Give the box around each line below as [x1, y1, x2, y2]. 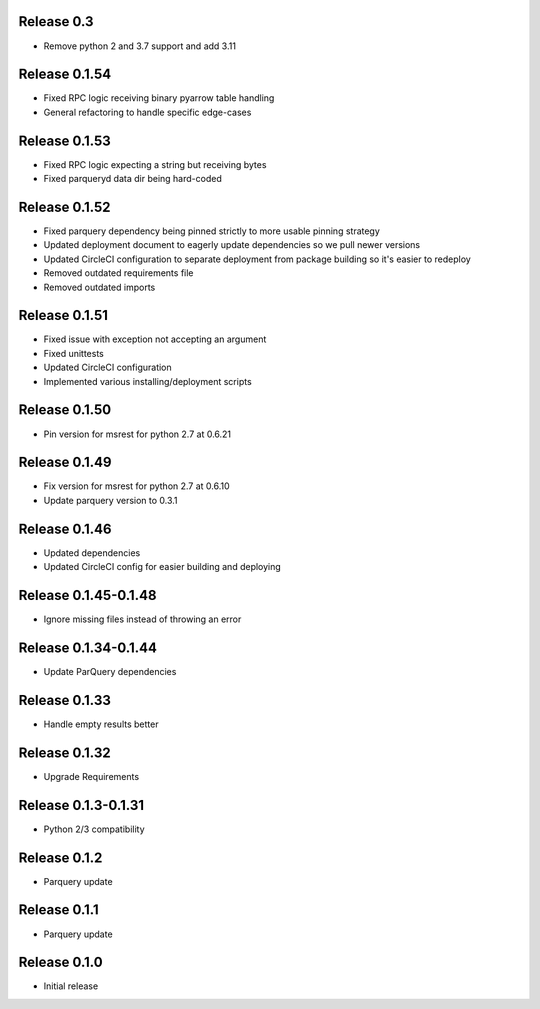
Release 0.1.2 [18, 849, 103, 866]
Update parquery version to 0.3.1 [43, 494, 179, 506]
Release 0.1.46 [18, 520, 112, 537]
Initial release [43, 980, 99, 992]
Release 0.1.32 [18, 744, 111, 761]
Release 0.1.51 [18, 307, 109, 324]
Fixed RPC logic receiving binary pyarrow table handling [43, 92, 275, 104]
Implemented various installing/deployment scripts [43, 375, 252, 387]
